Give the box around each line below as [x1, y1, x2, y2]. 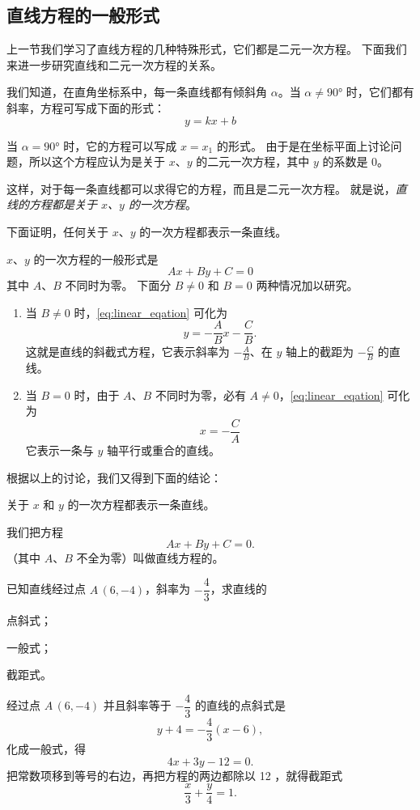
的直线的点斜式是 [195, 697, 286, 714]
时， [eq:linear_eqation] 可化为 [74, 303, 227, 320]
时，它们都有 [346, 83, 414, 100]
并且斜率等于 [103, 697, 172, 714]
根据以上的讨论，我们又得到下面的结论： [6, 469, 222, 486]
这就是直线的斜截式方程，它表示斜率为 [25, 343, 230, 360]
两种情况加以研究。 [256, 277, 358, 294]
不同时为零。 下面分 [65, 277, 172, 294]
